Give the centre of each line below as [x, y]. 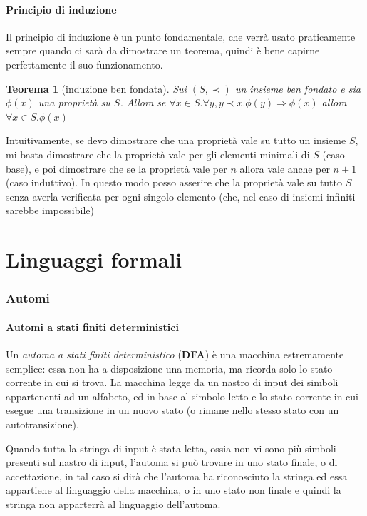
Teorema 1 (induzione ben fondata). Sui [96, 88]
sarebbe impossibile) [50, 210]
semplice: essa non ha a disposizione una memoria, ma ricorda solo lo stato [169, 368]
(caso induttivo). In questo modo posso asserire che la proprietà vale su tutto [174, 182]
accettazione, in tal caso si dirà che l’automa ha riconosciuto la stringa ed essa [177, 476]
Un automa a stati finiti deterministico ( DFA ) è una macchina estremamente [175, 354]
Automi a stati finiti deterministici [92, 327]
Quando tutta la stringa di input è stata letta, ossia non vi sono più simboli [171, 448]
